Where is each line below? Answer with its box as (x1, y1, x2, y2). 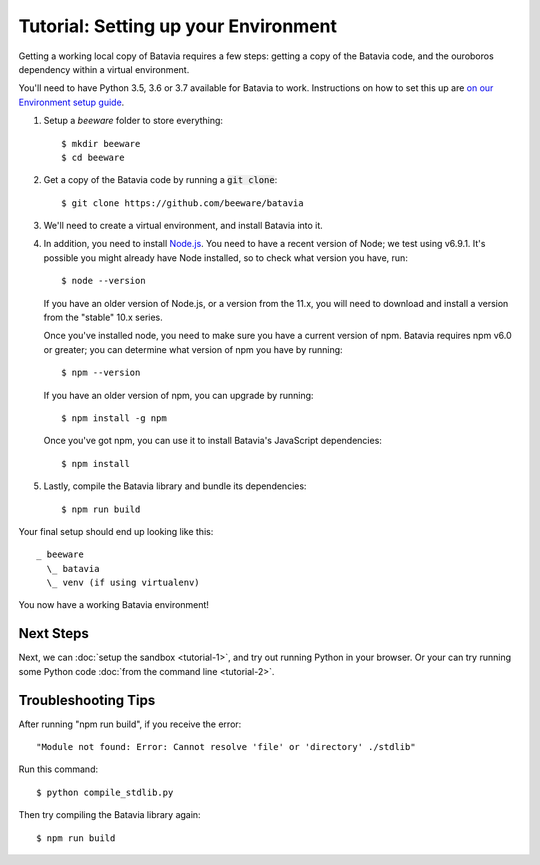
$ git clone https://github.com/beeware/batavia (61, 197, 304, 209)
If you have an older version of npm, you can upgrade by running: (43, 389, 314, 401)
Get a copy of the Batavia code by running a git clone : (43, 174, 278, 186)
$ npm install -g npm (61, 412, 167, 424)
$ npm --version (61, 367, 141, 379)
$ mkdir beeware (61, 138, 141, 149)
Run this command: (18, 763, 99, 775)
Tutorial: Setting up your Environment (18, 15, 337, 37)
